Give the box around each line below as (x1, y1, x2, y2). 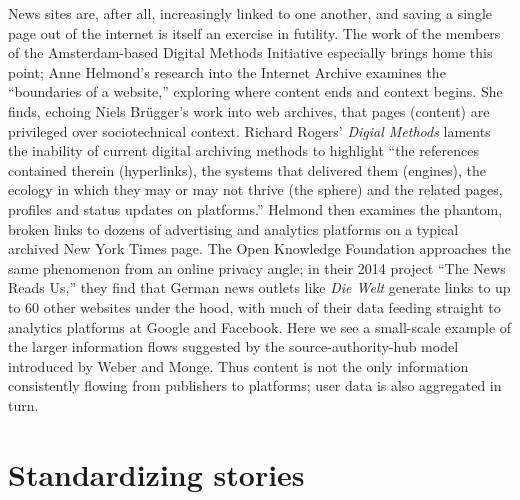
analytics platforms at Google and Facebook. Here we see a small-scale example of (8, 316, 512, 337)
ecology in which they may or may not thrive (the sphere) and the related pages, (8, 179, 503, 200)
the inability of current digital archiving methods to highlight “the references (8, 140, 479, 161)
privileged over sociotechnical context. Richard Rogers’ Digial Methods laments (8, 120, 491, 141)
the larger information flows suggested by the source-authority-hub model (8, 336, 459, 357)
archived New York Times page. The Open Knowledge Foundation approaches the (8, 238, 511, 259)
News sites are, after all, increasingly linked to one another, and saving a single (8, 3, 492, 23)
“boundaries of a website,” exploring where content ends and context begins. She (8, 81, 503, 102)
